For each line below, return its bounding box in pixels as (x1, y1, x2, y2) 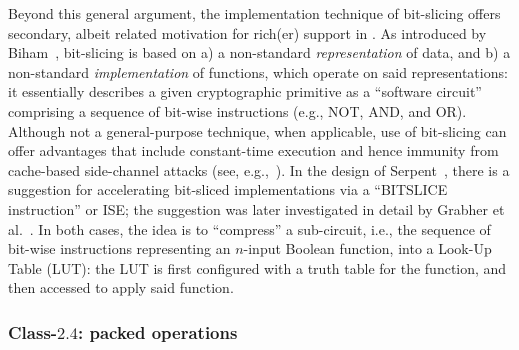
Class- (8, 319, 58, 344)
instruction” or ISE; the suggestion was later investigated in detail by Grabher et (8, 198, 505, 219)
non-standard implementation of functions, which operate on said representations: (8, 61, 508, 82)
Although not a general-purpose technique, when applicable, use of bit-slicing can (8, 120, 507, 141)
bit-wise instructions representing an (8, 238, 231, 259)
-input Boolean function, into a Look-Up (243, 238, 492, 259)
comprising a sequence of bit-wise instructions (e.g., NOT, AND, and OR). (8, 100, 467, 121)
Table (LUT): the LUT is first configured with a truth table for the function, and (8, 257, 507, 278)
